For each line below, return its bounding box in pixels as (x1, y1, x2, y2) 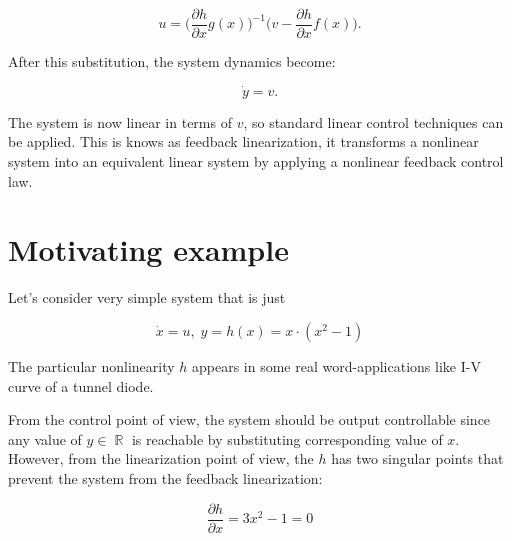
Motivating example (8, 229, 289, 270)
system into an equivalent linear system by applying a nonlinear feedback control (8, 151, 504, 172)
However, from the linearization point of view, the (8, 448, 314, 469)
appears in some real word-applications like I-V (192, 355, 481, 376)
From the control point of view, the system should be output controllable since (8, 409, 491, 430)
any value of (8, 428, 82, 449)
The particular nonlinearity (8, 355, 175, 376)
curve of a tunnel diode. (8, 375, 154, 396)
